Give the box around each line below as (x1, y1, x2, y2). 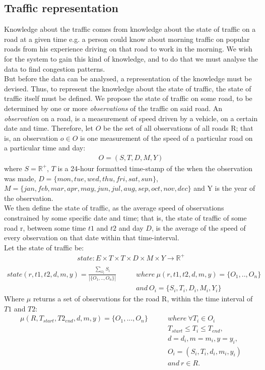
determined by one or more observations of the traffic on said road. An (4, 102, 223, 113)
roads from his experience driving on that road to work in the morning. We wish (4, 43, 252, 54)
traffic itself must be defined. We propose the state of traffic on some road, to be (4, 93, 252, 103)
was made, (4, 173, 36, 183)
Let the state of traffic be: (4, 242, 84, 252)
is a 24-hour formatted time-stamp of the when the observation (57, 163, 253, 173)
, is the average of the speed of (151, 222, 246, 233)
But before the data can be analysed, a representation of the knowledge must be (4, 73, 252, 84)
